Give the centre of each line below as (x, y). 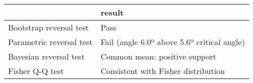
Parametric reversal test (50, 42)
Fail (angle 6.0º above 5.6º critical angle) (173, 42)
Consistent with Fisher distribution (163, 71)
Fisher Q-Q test (36, 71)
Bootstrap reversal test (48, 27)
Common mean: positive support (158, 56)
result (112, 12)
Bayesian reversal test (46, 56)
